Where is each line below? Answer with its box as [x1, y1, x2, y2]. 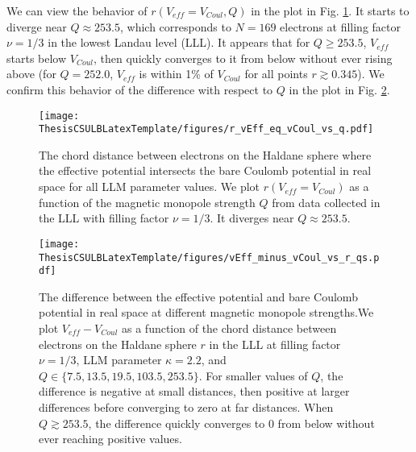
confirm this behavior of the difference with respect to [6, 81, 273, 97]
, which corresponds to [119, 18, 231, 35]
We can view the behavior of [6, 2, 148, 19]
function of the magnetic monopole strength [39, 193, 256, 210]
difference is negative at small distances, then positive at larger [39, 383, 350, 400]
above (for [6, 65, 56, 82]
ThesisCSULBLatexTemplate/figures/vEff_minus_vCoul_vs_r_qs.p [39, 251, 380, 263]
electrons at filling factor [280, 18, 401, 35]
